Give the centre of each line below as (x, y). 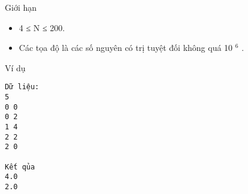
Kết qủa (20, 167)
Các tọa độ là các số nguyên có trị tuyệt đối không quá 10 (126, 48)
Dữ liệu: (22, 87)
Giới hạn (21, 7)
